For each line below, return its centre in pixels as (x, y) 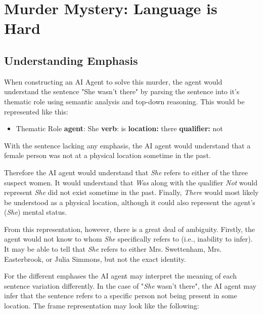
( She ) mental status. (35, 212)
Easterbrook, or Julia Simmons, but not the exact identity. (95, 259)
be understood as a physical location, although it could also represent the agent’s (130, 202)
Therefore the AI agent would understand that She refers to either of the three (126, 172)
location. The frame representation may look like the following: (102, 306)
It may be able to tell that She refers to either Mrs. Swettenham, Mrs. (113, 249)
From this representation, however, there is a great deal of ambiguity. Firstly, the (130, 229)
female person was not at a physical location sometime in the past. (107, 155)
